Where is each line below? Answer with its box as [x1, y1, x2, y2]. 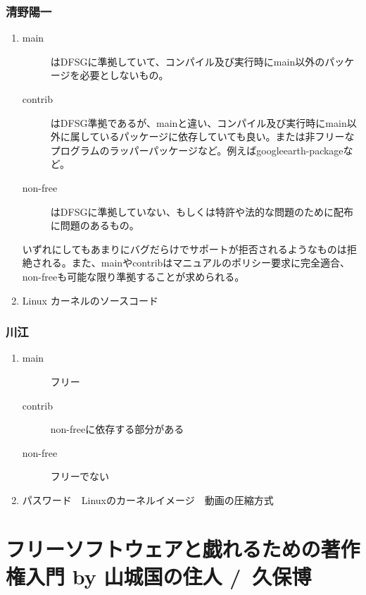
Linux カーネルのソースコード [22, 293, 158, 307]
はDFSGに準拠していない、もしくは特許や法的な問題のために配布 [50, 204, 353, 219]
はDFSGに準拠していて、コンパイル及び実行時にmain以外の [50, 54, 325, 68]
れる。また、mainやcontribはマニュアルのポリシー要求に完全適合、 [42, 255, 350, 270]
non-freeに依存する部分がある [50, 422, 184, 436]
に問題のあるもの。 [50, 218, 139, 233]
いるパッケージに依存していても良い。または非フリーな [99, 129, 355, 144]
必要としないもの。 [80, 68, 169, 82]
